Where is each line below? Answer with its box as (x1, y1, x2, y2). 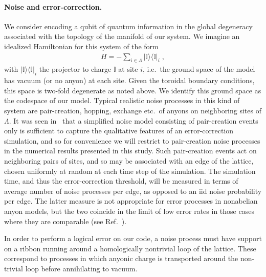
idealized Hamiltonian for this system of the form (4, 41, 159, 51)
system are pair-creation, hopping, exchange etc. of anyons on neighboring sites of (4, 105, 261, 115)
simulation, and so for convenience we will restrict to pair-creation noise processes (4, 135, 260, 146)
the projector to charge (39, 64, 112, 74)
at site (118, 64, 138, 74)
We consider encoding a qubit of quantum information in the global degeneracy (4, 21, 253, 31)
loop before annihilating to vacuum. (25, 263, 138, 273)
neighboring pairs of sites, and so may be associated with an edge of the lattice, (4, 155, 254, 166)
